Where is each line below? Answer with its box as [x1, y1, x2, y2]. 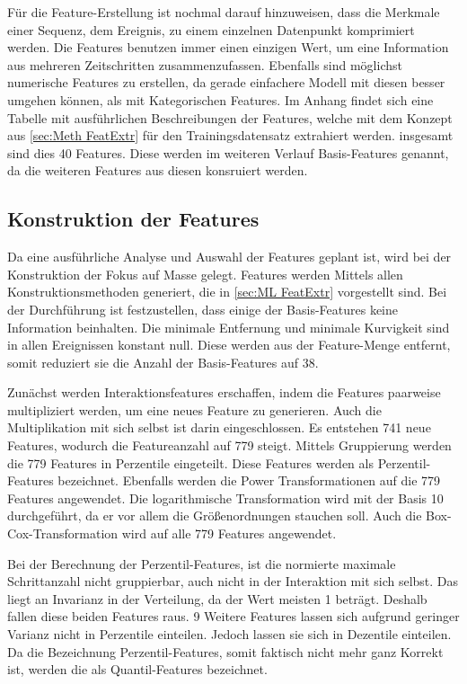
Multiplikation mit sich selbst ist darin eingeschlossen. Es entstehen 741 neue [7, 418, 431, 437]
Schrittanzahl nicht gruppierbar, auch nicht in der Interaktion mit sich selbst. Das [7, 572, 459, 591]
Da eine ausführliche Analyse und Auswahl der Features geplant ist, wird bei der [7, 247, 452, 266]
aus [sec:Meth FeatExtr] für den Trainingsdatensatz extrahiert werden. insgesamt [7, 126, 454, 145]
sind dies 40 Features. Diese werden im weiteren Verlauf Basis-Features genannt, [7, 143, 449, 162]
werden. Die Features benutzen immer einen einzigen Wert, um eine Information [7, 38, 449, 57]
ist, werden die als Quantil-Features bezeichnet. [7, 660, 268, 679]
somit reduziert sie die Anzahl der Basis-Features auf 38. [7, 352, 319, 371]
